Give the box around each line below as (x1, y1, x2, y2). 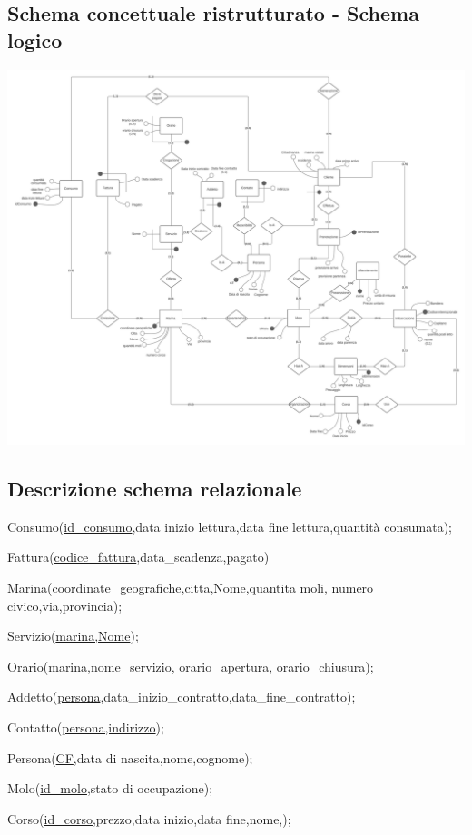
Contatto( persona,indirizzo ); (7, 717, 164, 736)
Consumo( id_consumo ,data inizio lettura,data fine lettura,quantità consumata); (7, 516, 452, 535)
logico (7, 25, 63, 54)
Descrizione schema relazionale (7, 475, 302, 503)
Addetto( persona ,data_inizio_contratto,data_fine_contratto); (7, 687, 356, 706)
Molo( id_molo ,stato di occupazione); (7, 779, 213, 798)
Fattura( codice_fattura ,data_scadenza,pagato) (7, 547, 270, 566)
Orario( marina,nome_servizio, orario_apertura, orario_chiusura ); (7, 656, 374, 675)
